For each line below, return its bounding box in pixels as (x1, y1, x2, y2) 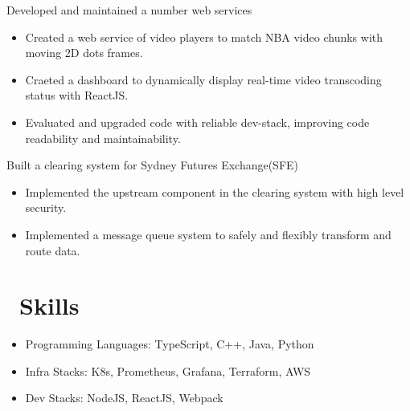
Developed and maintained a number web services (6, 2, 252, 18)
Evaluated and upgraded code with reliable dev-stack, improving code (25, 113, 370, 130)
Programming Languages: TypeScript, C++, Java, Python (25, 336, 314, 352)
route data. (25, 242, 80, 258)
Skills (19, 289, 80, 322)
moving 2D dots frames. (25, 44, 143, 61)
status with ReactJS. (25, 87, 129, 104)
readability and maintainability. (25, 129, 181, 146)
